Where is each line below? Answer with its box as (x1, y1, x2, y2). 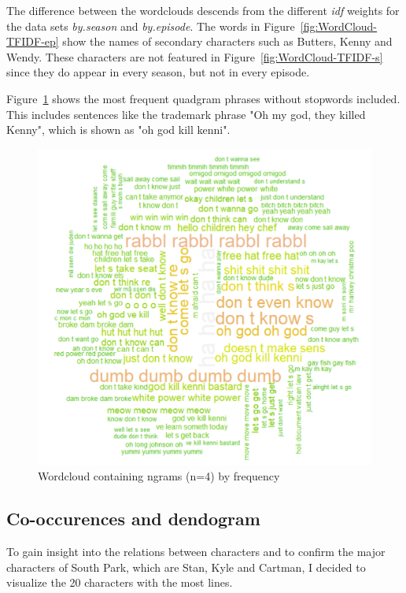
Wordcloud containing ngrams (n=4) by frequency (38, 468, 280, 484)
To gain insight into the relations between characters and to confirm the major (6, 543, 386, 560)
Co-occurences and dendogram (6, 506, 260, 531)
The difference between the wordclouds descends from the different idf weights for (6, 2, 400, 18)
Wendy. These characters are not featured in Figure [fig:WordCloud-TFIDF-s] (6, 48, 383, 65)
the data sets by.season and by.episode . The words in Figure (6, 17, 295, 34)
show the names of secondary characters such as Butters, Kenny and (62, 33, 393, 50)
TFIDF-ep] (6, 33, 59, 50)
